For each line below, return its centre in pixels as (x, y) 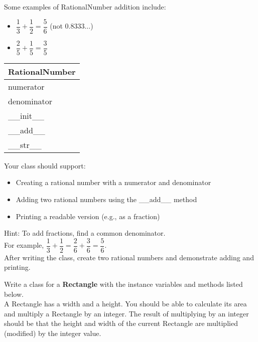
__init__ (26, 115)
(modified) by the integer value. (53, 333)
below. (14, 294)
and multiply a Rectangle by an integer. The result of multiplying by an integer (126, 313)
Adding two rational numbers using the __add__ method (106, 199)
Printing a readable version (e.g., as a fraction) (88, 216)
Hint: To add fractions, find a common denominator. (85, 233)
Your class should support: (45, 165)
